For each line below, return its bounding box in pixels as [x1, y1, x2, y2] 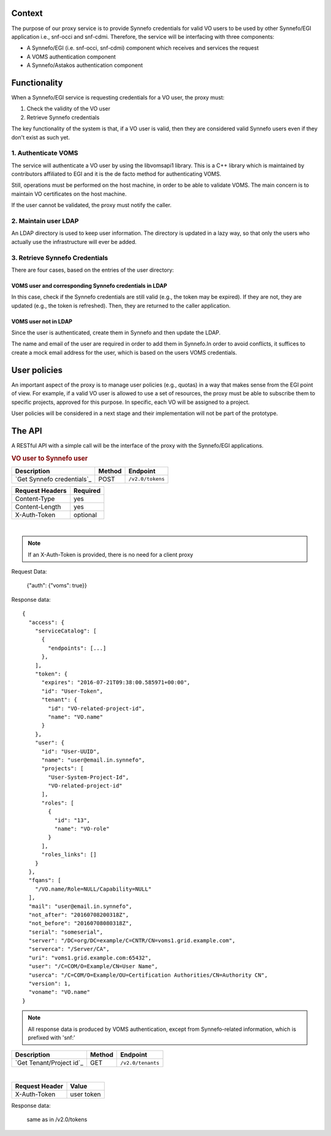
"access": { [28, 618, 64, 626]
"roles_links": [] [41, 851, 97, 858]
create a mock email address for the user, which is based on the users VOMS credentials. [11, 349, 237, 356]
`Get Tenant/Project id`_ [15, 1059, 83, 1067]
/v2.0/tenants [120, 1059, 159, 1066]
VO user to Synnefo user [11, 454, 88, 462]
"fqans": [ [28, 877, 61, 884]
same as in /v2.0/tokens [26, 1116, 88, 1123]
